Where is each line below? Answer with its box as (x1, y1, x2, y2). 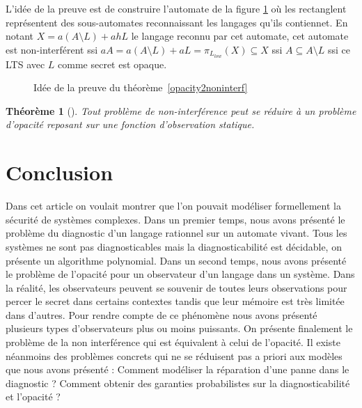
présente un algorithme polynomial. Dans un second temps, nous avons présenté (6, 253, 347, 267)
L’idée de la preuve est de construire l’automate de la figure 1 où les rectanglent (6, 1, 347, 15)
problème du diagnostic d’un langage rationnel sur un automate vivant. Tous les (6, 226, 347, 240)
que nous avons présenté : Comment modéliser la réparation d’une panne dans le (6, 362, 349, 377)
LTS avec (6, 56, 45, 71)
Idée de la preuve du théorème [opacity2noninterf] (33, 80, 248, 95)
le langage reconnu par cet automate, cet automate (131, 29, 349, 43)
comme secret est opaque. (58, 56, 167, 71)
